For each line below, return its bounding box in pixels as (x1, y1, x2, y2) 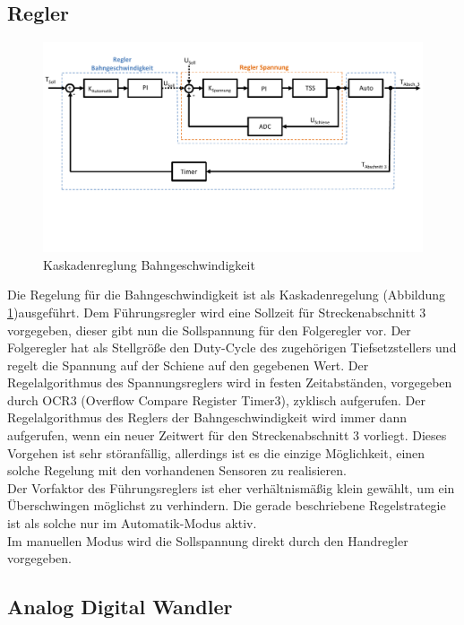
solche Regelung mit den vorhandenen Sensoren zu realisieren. (7, 461, 347, 480)
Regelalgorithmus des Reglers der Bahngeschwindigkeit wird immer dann (7, 408, 407, 427)
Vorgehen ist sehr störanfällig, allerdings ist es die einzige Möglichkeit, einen (7, 443, 425, 462)
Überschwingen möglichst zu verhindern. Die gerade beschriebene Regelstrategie (7, 496, 446, 515)
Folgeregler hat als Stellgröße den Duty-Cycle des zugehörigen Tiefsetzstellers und (7, 338, 457, 357)
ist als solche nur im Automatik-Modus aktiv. (7, 514, 257, 533)
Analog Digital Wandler (7, 593, 233, 621)
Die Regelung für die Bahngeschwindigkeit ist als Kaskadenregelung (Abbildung (7, 285, 446, 304)
